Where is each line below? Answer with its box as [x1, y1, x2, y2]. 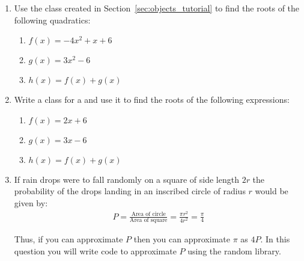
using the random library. [187, 245, 281, 257]
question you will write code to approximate [14, 245, 177, 257]
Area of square [130, 217, 168, 224]
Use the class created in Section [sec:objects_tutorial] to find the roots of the [14, 2, 300, 14]
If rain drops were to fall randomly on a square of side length [14, 173, 239, 185]
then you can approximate [133, 233, 230, 245]
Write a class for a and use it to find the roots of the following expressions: [14, 93, 290, 106]
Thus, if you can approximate [14, 233, 123, 245]
